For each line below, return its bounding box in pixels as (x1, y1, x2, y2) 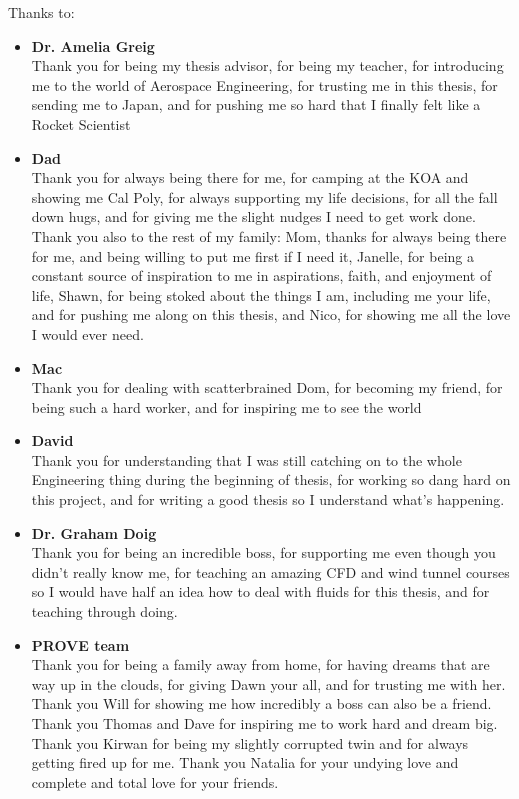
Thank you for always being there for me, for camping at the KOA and (31, 167, 469, 188)
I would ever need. (31, 323, 144, 344)
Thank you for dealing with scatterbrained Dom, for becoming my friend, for (31, 377, 503, 398)
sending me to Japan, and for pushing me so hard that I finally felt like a (31, 94, 481, 115)
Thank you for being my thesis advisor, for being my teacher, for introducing (31, 55, 504, 76)
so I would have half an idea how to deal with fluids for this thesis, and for (31, 581, 490, 602)
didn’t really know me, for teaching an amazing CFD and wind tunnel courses (31, 561, 510, 582)
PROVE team (31, 634, 130, 655)
